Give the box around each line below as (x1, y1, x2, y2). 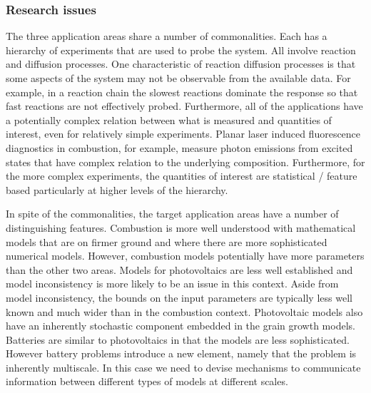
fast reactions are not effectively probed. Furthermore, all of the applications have (6, 98, 363, 113)
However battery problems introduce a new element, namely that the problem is (6, 346, 357, 361)
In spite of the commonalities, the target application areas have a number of (6, 206, 339, 221)
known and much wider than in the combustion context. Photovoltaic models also (6, 304, 363, 319)
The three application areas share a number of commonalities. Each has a (6, 29, 327, 44)
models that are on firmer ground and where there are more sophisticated (6, 234, 327, 249)
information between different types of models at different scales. (6, 374, 288, 389)
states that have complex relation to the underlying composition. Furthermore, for (6, 154, 365, 169)
